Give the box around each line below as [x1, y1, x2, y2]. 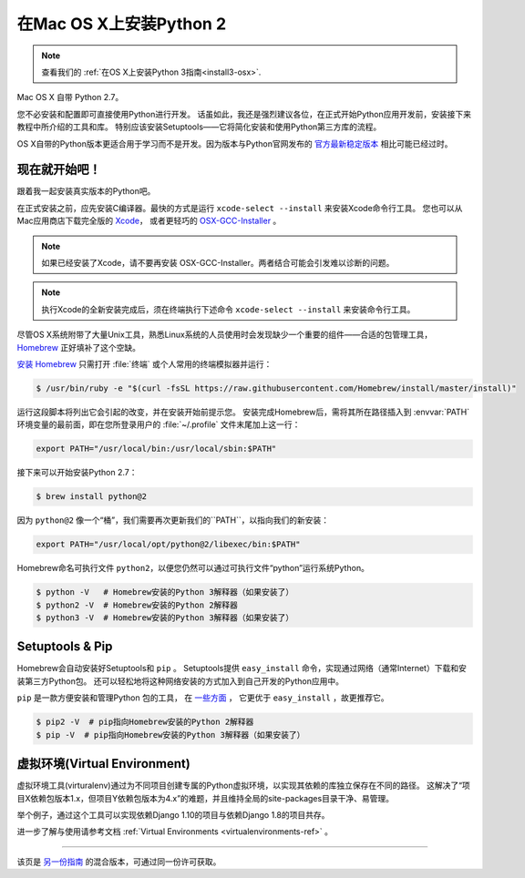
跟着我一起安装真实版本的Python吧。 [16, 186, 156, 197]
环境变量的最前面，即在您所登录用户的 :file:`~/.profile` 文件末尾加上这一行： [16, 419, 301, 430]
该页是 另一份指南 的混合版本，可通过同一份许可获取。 [16, 856, 221, 867]
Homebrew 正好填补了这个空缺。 [16, 342, 141, 352]
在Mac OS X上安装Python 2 [16, 14, 227, 34]
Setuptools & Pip [16, 638, 113, 655]
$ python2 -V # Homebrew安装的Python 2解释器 [36, 599, 239, 610]
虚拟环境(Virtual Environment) [16, 756, 190, 771]
